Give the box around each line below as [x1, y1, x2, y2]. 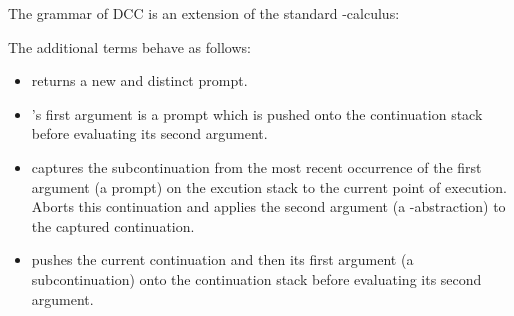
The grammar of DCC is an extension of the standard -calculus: [8, 3, 400, 23]
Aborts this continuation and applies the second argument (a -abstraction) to [31, 196, 506, 217]
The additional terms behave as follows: [8, 36, 251, 57]
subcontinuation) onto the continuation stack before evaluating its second [31, 268, 482, 289]
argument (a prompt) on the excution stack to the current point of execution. [31, 176, 507, 197]
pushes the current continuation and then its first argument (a [31, 249, 414, 270]
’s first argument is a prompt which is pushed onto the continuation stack [31, 103, 483, 124]
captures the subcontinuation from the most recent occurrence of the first [31, 156, 482, 177]
